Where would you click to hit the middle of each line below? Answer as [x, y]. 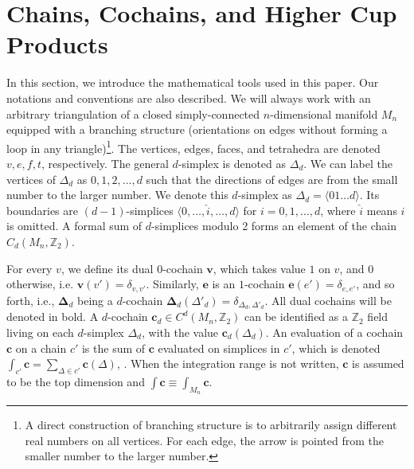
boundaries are [43, 210]
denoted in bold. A [53, 317]
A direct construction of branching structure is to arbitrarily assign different [211, 425]
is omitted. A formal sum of [74, 226]
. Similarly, [172, 284]
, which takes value [259, 268]
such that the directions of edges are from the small [272, 179]
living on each [40, 332]
